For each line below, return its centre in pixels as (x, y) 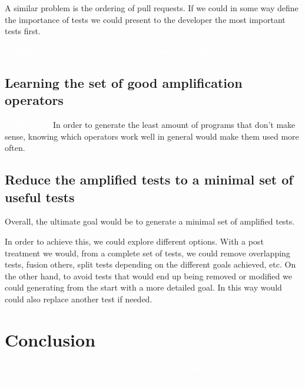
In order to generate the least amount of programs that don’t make (174, 124)
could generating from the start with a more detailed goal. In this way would (143, 287)
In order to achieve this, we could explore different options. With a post (134, 241)
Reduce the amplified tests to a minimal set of (149, 179)
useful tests (40, 197)
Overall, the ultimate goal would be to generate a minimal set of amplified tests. (150, 221)
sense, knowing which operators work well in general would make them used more (152, 136)
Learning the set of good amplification (124, 82)
